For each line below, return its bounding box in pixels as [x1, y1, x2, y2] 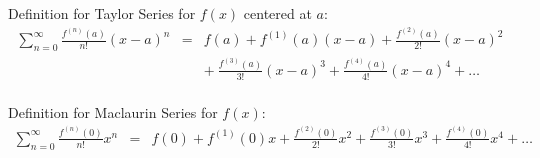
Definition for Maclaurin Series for [8, 101, 218, 122]
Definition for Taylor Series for [8, 3, 196, 23]
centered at [243, 3, 312, 23]
